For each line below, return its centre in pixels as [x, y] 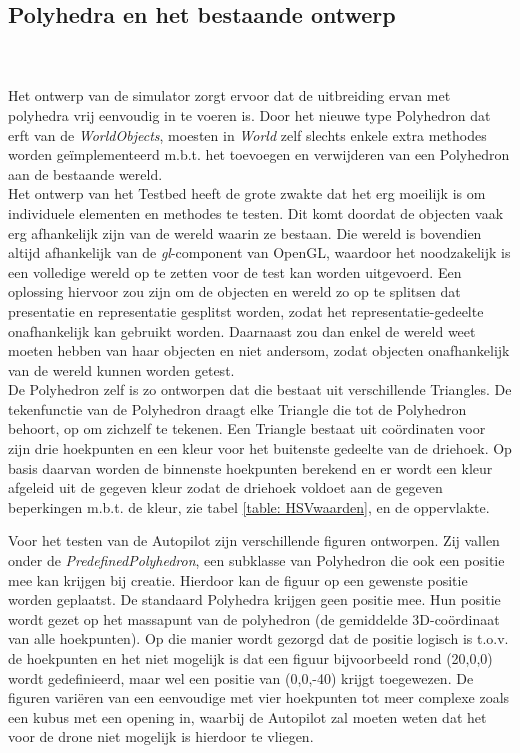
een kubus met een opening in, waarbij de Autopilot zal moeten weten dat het [247, 716]
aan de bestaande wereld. [85, 173]
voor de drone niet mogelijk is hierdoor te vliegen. [161, 736]
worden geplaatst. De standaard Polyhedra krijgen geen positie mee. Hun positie [254, 599]
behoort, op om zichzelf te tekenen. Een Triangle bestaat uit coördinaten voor [247, 428]
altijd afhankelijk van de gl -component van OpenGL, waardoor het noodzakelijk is [259, 252]
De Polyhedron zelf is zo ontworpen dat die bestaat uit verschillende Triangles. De [260, 389]
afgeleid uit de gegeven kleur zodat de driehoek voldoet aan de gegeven [225, 487]
